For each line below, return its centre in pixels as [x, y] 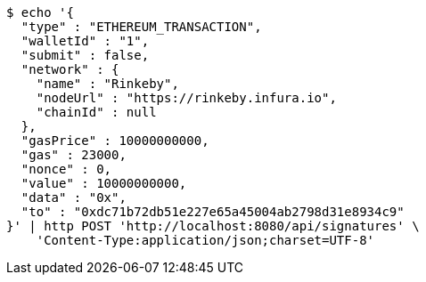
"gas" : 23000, [74, 155]
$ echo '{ [40, 12]
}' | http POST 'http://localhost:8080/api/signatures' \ [213, 226]
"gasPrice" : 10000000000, [115, 141]
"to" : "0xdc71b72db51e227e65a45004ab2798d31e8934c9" [213, 212]
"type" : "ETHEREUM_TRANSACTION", [141, 27]
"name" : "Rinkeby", [107, 84]
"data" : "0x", [74, 197]
